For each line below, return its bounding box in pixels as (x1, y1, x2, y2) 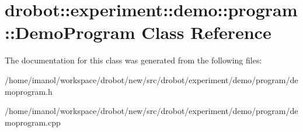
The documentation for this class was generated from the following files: (5, 54, 262, 66)
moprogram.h (5, 85, 53, 97)
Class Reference (141, 20, 271, 44)
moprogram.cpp (5, 116, 61, 128)
